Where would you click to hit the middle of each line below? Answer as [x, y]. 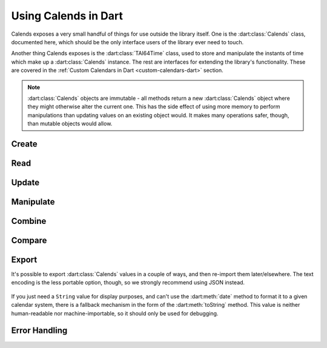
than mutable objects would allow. [70, 123]
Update [25, 182]
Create [24, 144]
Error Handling [39, 331]
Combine [29, 221]
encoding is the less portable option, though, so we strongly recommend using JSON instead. [128, 283]
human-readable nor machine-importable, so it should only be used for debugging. [115, 313]
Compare [29, 240]
